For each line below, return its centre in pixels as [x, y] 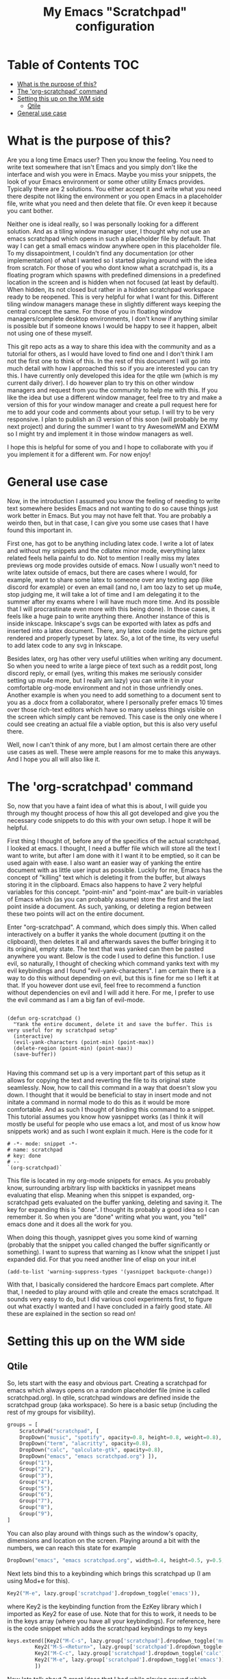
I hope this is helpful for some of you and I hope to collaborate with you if [110, 447]
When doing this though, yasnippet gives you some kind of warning [102, 1237]
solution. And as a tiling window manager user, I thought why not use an [108, 231]
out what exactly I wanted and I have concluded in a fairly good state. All [110, 1306]
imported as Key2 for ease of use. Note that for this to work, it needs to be [112, 1613]
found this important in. [40, 530]
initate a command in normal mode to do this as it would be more [99, 1102]
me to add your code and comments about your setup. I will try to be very [111, 412]
